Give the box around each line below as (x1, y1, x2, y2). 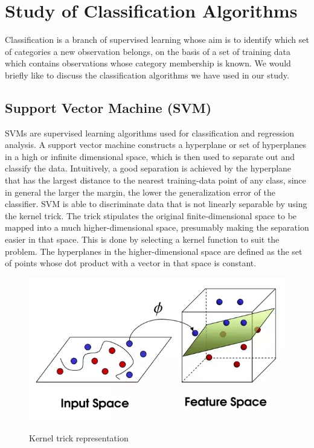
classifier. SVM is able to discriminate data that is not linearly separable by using (5, 197, 307, 210)
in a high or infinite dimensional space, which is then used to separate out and (5, 150, 295, 162)
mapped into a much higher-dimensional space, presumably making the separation (5, 221, 309, 234)
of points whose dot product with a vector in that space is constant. (5, 257, 257, 269)
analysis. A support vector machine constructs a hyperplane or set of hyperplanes (5, 138, 306, 151)
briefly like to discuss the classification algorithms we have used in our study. (5, 68, 289, 81)
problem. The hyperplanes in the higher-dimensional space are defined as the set (5, 245, 303, 257)
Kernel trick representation (29, 431, 129, 444)
